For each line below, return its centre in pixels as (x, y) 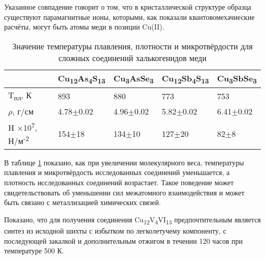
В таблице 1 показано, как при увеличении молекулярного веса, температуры (124, 162)
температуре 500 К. (34, 251)
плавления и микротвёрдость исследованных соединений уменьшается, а (117, 172)
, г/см (23, 111)
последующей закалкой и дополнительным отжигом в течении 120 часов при (124, 240)
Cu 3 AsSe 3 (134, 79)
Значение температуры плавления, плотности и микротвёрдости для (132, 46)
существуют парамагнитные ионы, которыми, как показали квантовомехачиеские (129, 17)
